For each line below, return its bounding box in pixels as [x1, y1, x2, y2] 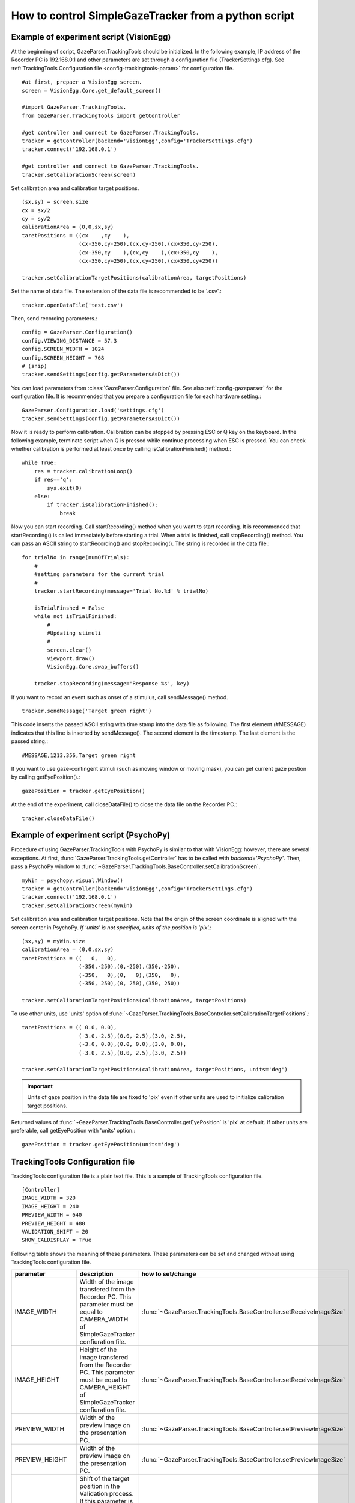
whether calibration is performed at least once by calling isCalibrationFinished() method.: [11, 445, 231, 453]
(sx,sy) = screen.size [22, 198, 89, 206]
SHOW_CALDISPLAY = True [22, 1237, 92, 1244]
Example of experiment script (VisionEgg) [11, 32, 171, 42]
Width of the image [79, 1278, 134, 1286]
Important [27, 1082, 53, 1089]
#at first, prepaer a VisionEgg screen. [22, 79, 142, 85]
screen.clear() [47, 646, 92, 654]
